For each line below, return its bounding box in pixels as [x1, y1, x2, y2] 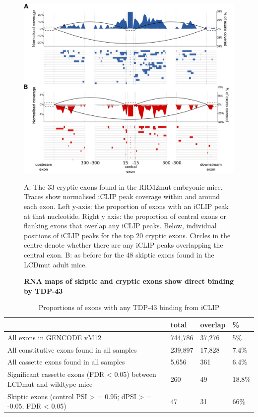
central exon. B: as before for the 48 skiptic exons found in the [24, 249, 214, 260]
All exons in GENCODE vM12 [7, 332, 101, 342]
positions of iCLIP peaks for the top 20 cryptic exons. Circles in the [24, 230, 231, 240]
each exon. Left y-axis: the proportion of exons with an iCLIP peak [24, 201, 229, 211]
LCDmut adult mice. [24, 259, 87, 269]
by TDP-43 [24, 285, 63, 296]
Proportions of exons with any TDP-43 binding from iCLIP [38, 302, 220, 313]
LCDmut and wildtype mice [7, 378, 93, 389]
